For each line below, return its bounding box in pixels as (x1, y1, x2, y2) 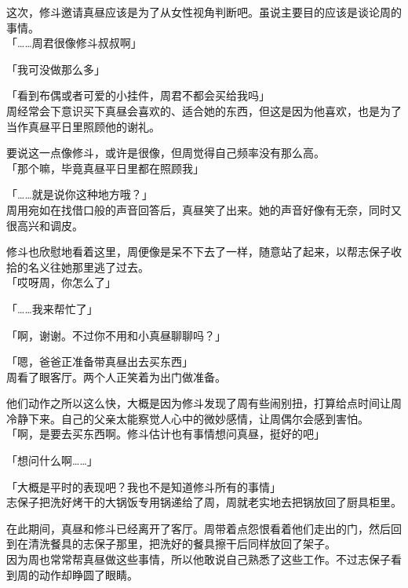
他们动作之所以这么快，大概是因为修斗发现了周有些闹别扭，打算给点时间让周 (6, 395, 402, 411)
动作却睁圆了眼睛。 (38, 566, 138, 583)
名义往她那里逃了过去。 (27, 258, 149, 275)
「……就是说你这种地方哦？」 (6, 186, 153, 203)
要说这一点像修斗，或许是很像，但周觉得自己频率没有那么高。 (6, 144, 325, 161)
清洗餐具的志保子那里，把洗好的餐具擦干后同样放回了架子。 (27, 535, 336, 552)
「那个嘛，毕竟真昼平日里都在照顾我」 (6, 159, 204, 176)
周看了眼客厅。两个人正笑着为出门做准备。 (6, 368, 226, 385)
